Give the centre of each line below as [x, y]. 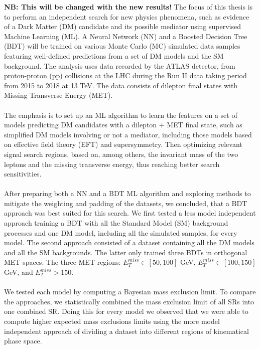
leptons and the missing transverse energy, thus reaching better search [112, 164]
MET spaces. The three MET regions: [62, 262]
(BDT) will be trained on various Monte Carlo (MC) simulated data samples [122, 46]
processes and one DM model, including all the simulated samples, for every [121, 232]
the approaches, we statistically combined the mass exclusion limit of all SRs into [129, 301]
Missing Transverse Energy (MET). [58, 95]
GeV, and [19, 272]
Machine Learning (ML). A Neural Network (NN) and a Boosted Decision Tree [126, 36]
